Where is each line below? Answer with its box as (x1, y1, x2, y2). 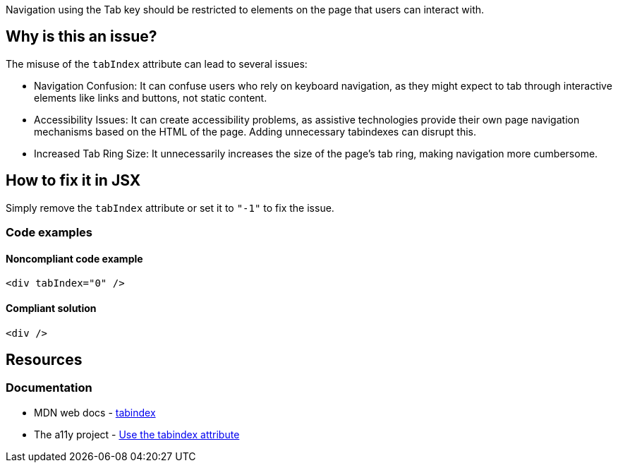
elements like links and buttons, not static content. (34, 91, 267, 104)
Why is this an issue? (6, 28, 157, 46)
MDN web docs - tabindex (34, 406, 156, 419)
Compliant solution (6, 301, 97, 314)
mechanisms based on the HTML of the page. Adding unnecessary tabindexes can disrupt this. (34, 125, 477, 138)
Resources (6, 350, 83, 368)
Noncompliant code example (6, 252, 143, 265)
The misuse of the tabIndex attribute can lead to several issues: (6, 57, 308, 70)
